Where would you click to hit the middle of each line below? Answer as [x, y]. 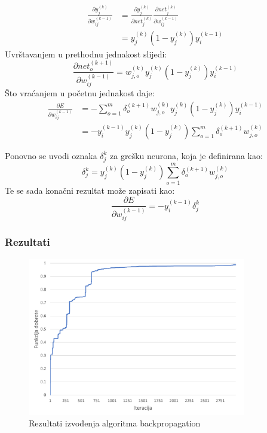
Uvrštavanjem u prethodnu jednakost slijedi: [86, 54]
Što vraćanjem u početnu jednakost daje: [80, 93]
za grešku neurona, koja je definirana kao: [186, 155]
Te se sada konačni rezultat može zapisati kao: [90, 190]
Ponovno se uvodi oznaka [51, 155]
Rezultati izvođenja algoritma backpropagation [115, 423]
